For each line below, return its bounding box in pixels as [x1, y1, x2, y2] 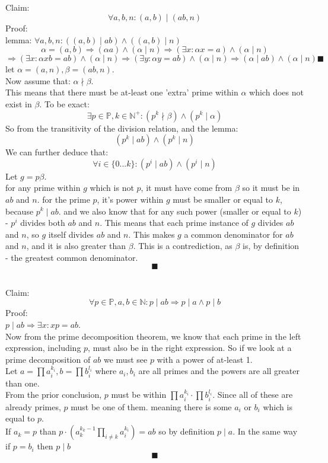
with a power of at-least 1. [157, 353, 253, 365]
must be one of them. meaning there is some [71, 400, 232, 413]
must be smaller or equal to [173, 193, 273, 205]
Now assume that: [5, 74, 71, 87]
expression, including [5, 341, 81, 354]
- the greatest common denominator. [5, 251, 138, 263]
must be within [111, 388, 167, 401]
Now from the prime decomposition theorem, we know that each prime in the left [5, 330, 301, 342]
